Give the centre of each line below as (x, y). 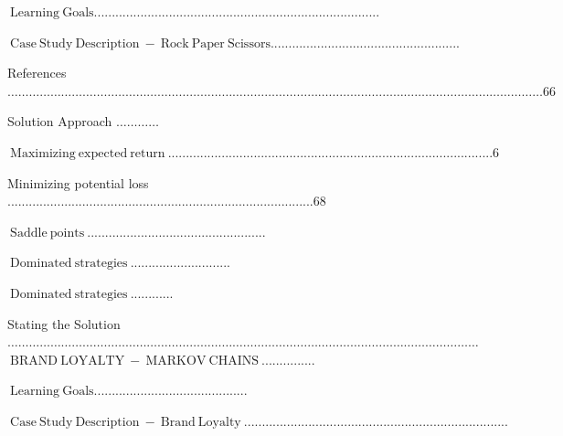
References (37, 73)
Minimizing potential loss (78, 182)
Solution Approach (60, 121)
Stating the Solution (64, 323)
